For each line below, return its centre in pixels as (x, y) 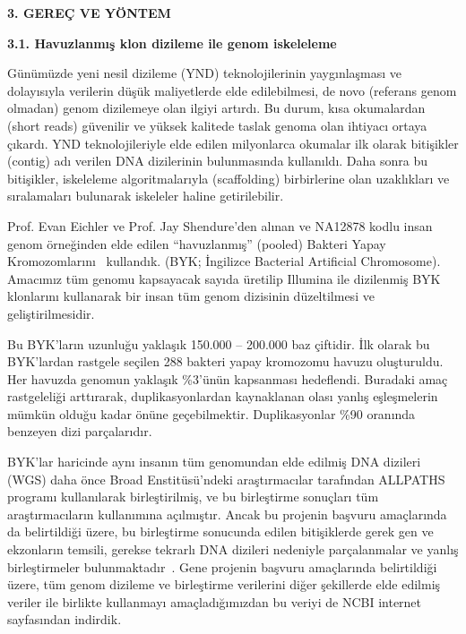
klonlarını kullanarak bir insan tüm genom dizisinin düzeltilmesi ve (191, 296)
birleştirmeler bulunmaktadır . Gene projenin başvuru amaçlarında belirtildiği (222, 566)
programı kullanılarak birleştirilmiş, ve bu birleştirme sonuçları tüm (193, 497)
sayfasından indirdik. (65, 619)
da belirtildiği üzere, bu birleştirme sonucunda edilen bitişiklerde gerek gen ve (220, 531)
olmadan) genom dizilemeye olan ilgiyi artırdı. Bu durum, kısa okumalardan (216, 108)
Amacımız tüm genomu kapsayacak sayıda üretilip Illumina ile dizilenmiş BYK (224, 278)
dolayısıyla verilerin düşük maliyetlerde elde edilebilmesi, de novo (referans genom (232, 90)
